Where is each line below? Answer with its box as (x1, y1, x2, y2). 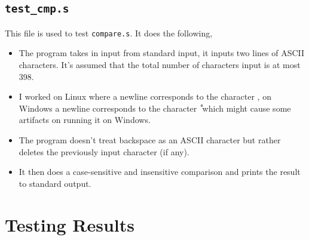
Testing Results (5, 212, 135, 236)
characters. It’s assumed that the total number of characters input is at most (19, 59, 301, 71)
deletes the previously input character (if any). (19, 145, 189, 158)
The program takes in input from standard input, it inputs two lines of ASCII (19, 47, 305, 59)
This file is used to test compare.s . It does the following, (5, 26, 213, 39)
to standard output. (19, 177, 91, 189)
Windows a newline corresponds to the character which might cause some (19, 101, 291, 114)
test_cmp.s (5, 2, 69, 16)
